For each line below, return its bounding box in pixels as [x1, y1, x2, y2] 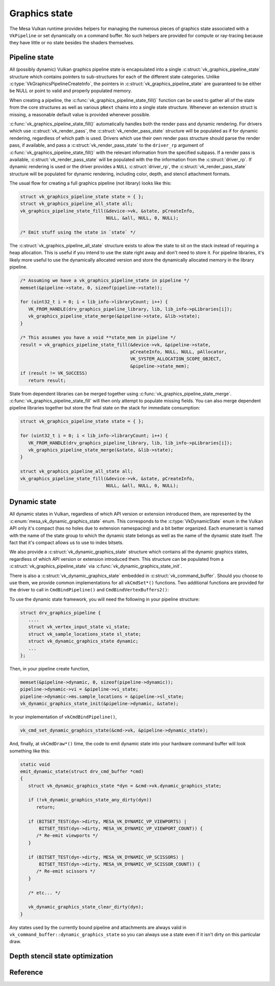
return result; [28, 377, 66, 383]
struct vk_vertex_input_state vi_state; [28, 624, 131, 630]
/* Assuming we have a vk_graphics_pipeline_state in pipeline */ [20, 278, 189, 283]
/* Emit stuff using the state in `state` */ [20, 229, 136, 236]
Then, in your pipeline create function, [9, 666, 90, 672]
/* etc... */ [28, 890, 61, 896]
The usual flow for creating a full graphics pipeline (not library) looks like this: [9, 180, 172, 186]
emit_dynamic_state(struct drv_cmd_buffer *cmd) [20, 768, 144, 774]
